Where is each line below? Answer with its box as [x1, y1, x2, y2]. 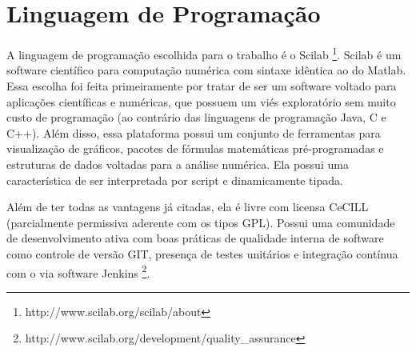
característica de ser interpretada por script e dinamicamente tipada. [6, 171, 343, 188]
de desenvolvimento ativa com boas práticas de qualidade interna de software [6, 230, 384, 246]
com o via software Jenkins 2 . [6, 262, 150, 281]
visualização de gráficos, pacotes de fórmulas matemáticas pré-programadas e [6, 140, 384, 157]
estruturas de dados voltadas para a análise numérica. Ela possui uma [6, 155, 349, 172]
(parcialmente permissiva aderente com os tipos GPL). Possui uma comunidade [6, 214, 395, 230]
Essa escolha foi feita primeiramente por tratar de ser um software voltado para [6, 77, 397, 94]
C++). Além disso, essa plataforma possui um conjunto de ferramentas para [6, 124, 381, 141]
